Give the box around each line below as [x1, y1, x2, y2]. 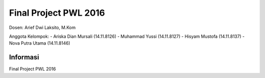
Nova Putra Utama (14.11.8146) [9, 40, 71, 46]
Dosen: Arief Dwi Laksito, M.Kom [9, 25, 76, 30]
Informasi [9, 53, 39, 61]
